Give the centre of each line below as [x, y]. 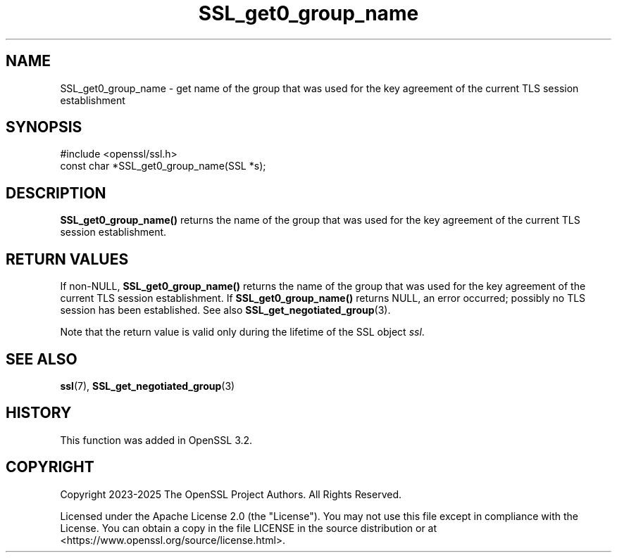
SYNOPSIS [44, 127]
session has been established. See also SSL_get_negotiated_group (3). [225, 310]
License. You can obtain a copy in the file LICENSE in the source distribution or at [249, 528]
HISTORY [39, 413]
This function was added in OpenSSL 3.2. [156, 440]
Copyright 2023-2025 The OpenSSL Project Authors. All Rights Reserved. [231, 494]
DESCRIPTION [56, 193]
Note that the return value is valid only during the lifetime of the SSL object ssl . [242, 332]
